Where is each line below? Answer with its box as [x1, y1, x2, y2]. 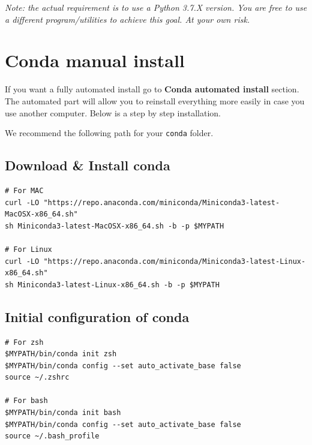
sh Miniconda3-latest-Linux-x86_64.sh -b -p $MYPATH [5, 280, 220, 289]
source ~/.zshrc [5, 373, 70, 382]
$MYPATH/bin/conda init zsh [5, 350, 117, 359]
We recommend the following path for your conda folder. [5, 127, 214, 139]
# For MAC [5, 186, 44, 195]
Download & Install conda [5, 156, 170, 175]
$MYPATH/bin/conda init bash [5, 408, 121, 417]
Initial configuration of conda [5, 307, 190, 326]
